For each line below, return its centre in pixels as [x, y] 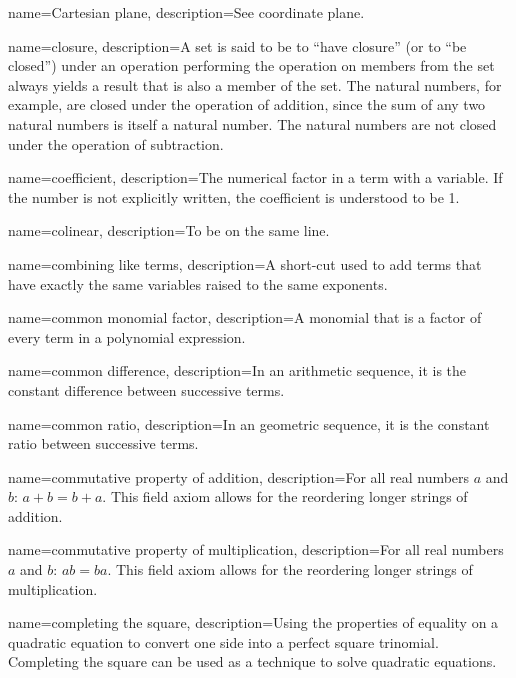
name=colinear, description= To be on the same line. [169, 230]
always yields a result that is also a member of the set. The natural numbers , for [255, 84]
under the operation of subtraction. [116, 143]
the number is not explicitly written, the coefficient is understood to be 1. [234, 196]
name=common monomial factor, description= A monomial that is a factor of [245, 317]
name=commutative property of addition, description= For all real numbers [239, 476]
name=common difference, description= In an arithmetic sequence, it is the [237, 370]
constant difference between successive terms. [146, 389]
